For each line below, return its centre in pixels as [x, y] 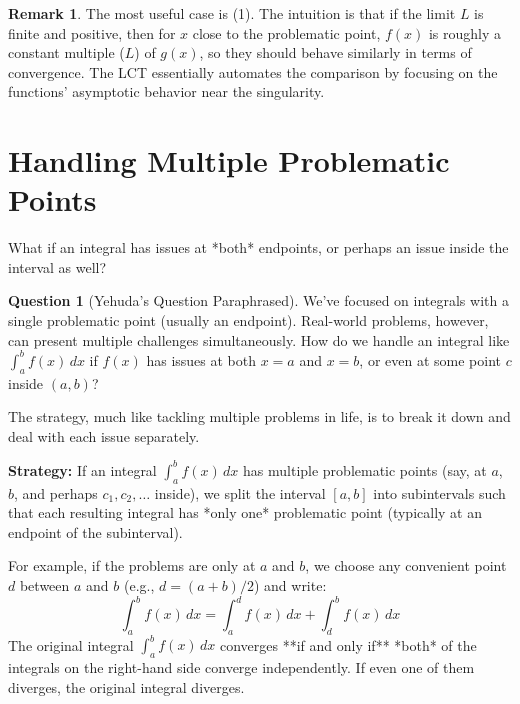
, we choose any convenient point [406, 565]
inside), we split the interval [240, 492]
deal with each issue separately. [104, 435]
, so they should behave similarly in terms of [335, 52]
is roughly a [465, 32]
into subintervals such [439, 492]
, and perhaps [56, 492]
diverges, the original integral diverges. [126, 686]
